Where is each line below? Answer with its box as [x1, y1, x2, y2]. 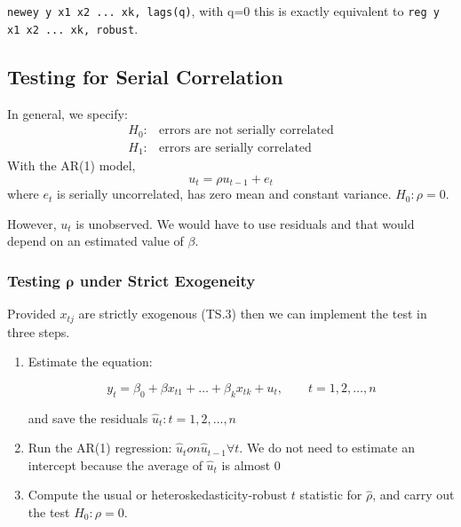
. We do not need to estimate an [239, 438, 415, 457]
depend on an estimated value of [7, 232, 184, 250]
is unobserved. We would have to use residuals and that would [76, 214, 415, 232]
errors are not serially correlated [158, 124, 334, 138]
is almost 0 [221, 455, 281, 474]
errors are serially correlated [158, 141, 312, 154]
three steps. [7, 322, 70, 341]
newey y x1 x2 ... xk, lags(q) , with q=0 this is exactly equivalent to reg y [7, 2, 440, 20]
